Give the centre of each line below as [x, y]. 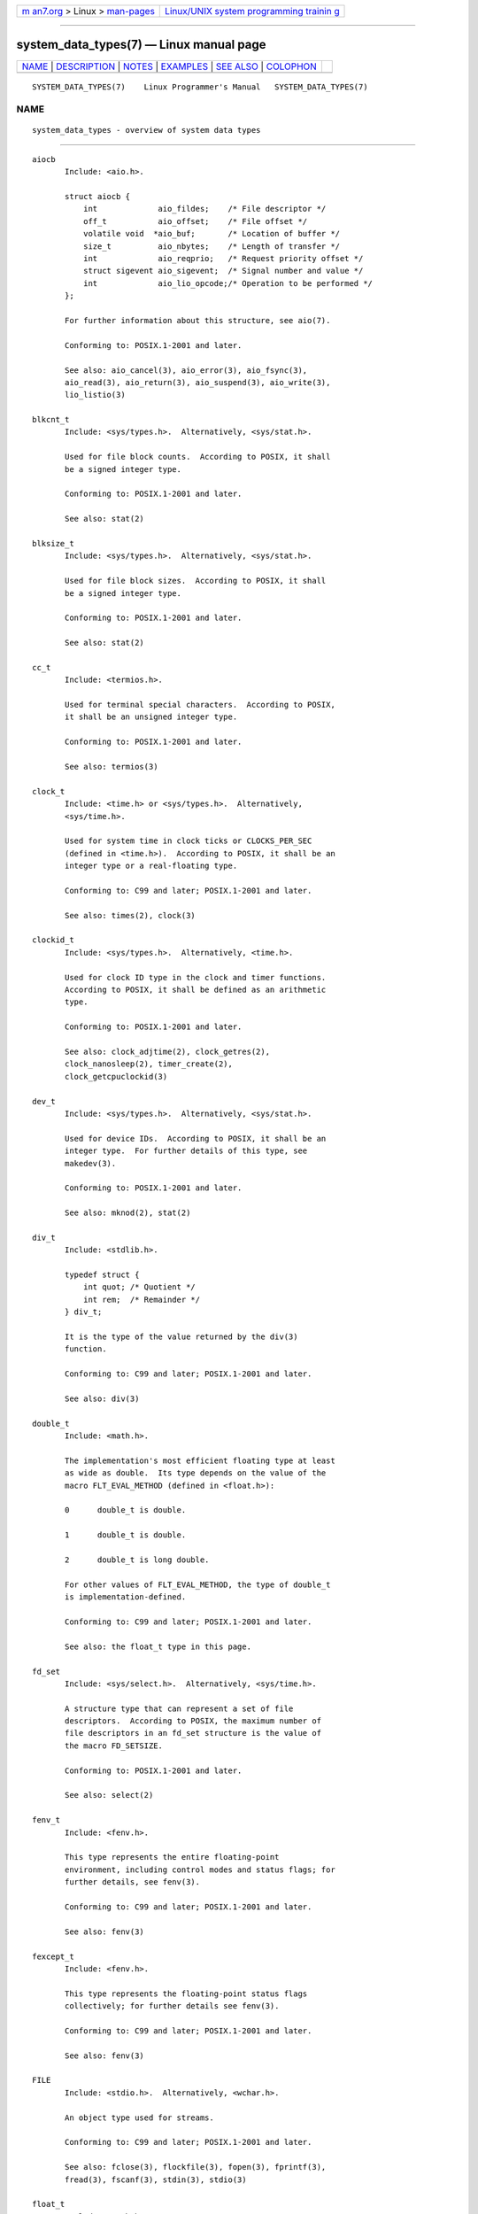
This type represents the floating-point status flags [186, 1993]
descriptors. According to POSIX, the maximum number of [193, 1721]
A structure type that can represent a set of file [179, 1708]
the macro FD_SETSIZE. [114, 1746]
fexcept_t [53, 1956]
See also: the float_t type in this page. [158, 1646]
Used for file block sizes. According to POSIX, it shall [196, 581]
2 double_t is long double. [137, 1560]
